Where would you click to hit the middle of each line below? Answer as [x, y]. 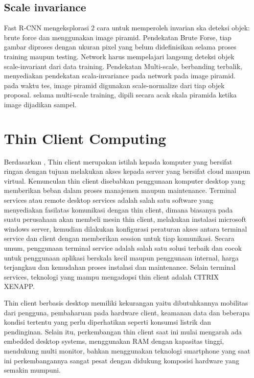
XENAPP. [19, 286]
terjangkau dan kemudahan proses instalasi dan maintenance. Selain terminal [120, 267]
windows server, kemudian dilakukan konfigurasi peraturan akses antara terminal [126, 228]
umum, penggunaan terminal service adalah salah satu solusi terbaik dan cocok [123, 248]
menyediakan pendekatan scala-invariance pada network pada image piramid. [120, 76]
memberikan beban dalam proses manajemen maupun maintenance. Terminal [120, 190]
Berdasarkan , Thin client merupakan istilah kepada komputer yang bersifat [118, 161]
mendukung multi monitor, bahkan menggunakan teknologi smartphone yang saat [127, 350]
